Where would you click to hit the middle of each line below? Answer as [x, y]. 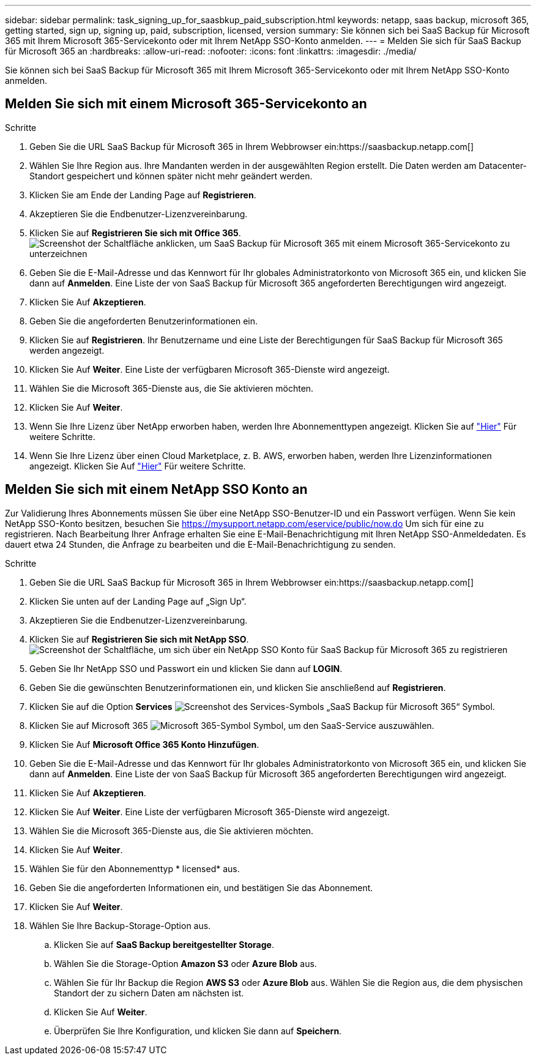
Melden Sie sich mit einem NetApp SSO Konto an [156, 490]
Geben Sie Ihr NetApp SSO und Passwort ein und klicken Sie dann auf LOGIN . [186, 668]
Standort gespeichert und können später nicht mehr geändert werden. [171, 176]
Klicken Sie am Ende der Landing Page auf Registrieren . [143, 195]
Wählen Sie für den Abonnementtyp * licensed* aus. [135, 868]
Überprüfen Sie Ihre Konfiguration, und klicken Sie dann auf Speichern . [198, 1031]
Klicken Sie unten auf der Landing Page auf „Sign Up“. [138, 601]
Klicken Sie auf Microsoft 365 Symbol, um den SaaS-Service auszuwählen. [232, 725]
